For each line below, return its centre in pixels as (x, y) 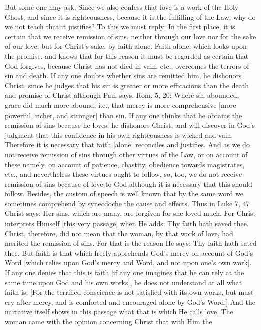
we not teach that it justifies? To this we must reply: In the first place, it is (120, 26)
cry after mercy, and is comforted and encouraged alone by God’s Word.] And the (130, 302)
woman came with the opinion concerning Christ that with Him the (108, 321)
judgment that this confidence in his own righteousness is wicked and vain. (119, 134)
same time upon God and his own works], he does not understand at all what (123, 282)
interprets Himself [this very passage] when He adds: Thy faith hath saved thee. (127, 223)
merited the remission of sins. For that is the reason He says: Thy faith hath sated (131, 243)
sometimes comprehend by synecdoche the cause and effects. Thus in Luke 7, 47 (127, 203)
